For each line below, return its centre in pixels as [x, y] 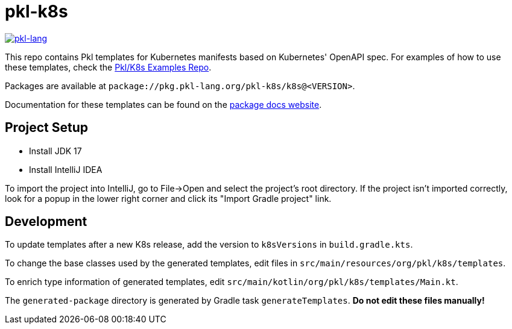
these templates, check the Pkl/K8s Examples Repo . [108, 67]
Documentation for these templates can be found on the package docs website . [163, 104]
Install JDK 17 [55, 151]
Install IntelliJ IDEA [66, 169]
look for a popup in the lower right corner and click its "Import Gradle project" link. [168, 198]
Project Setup [47, 128]
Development [46, 222]
